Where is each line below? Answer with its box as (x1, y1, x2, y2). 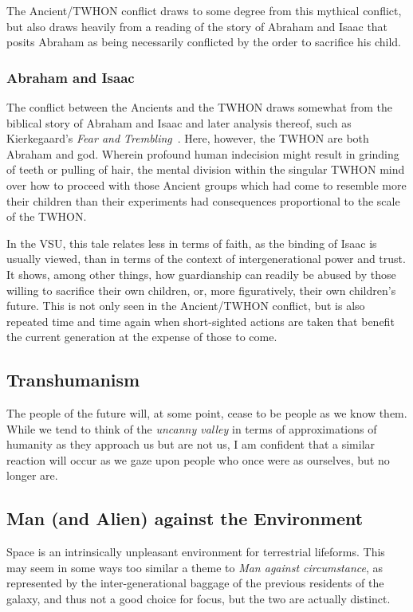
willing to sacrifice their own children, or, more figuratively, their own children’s (6, 281, 396, 298)
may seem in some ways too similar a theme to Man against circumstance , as (6, 559, 383, 575)
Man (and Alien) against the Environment (6, 506, 364, 531)
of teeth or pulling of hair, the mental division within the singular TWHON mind (6, 161, 405, 178)
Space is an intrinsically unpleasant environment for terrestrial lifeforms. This (6, 543, 385, 560)
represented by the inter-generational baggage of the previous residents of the (6, 575, 384, 591)
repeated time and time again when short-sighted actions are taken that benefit (6, 312, 395, 329)
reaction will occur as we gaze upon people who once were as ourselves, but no (6, 451, 390, 468)
